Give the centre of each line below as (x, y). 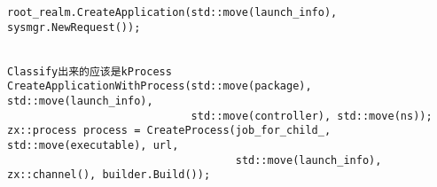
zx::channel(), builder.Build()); (109, 175)
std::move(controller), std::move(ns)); (312, 116)
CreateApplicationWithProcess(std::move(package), (160, 86)
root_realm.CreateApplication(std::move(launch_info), (172, 12)
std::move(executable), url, (93, 145)
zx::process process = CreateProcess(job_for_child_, (169, 131)
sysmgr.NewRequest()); (74, 27)
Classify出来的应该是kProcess (90, 71)
